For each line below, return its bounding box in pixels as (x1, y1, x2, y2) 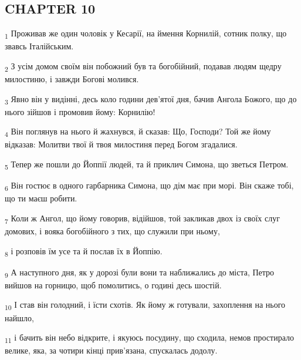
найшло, (5, 311, 34, 324)
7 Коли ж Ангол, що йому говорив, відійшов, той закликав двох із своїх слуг (5, 211, 280, 226)
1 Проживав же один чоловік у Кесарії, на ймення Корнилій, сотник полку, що (5, 27, 287, 41)
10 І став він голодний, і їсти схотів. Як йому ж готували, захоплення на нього (5, 298, 286, 312)
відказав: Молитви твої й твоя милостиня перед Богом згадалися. (5, 138, 238, 150)
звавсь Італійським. (5, 40, 74, 52)
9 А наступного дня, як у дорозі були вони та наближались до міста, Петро (5, 265, 275, 280)
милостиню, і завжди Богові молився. (5, 73, 139, 85)
